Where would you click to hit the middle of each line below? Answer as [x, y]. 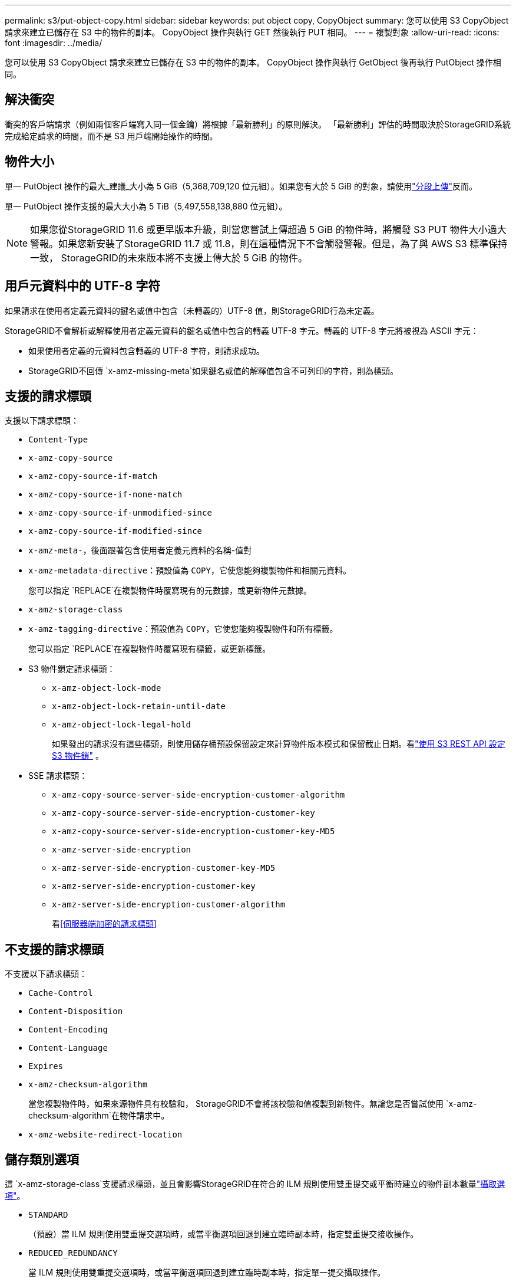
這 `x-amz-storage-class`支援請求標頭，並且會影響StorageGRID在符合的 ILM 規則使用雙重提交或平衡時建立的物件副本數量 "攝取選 [255, 1184]
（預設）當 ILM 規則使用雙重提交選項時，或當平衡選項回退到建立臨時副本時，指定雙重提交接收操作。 [224, 1234]
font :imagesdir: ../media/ [54, 43]
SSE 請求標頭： [58, 776]
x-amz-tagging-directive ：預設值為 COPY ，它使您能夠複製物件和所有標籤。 [183, 629]
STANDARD [48, 1215]
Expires [46, 1066]
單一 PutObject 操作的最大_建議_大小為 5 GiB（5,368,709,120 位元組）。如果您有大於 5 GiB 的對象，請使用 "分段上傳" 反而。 [241, 186]
